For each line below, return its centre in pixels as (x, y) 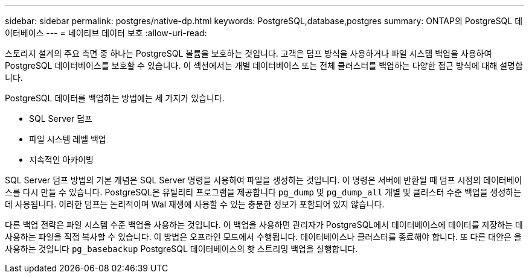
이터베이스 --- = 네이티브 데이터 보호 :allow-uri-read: (106, 33)
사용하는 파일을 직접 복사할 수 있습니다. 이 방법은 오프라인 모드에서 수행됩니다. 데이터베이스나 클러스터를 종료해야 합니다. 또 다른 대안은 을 (263, 237)
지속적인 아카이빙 (61, 160)
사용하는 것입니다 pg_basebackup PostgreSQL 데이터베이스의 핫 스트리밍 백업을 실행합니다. (181, 249)
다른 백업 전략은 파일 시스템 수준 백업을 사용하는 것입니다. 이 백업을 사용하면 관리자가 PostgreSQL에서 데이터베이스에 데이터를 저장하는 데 (264, 225)
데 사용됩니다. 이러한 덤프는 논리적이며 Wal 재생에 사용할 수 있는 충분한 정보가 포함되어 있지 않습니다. (195, 204)
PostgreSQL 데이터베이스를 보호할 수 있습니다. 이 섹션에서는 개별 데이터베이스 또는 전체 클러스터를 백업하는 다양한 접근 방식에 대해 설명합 (264, 65)
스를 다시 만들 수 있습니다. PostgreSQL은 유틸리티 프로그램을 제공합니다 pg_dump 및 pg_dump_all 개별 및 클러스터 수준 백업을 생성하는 (263, 192)
